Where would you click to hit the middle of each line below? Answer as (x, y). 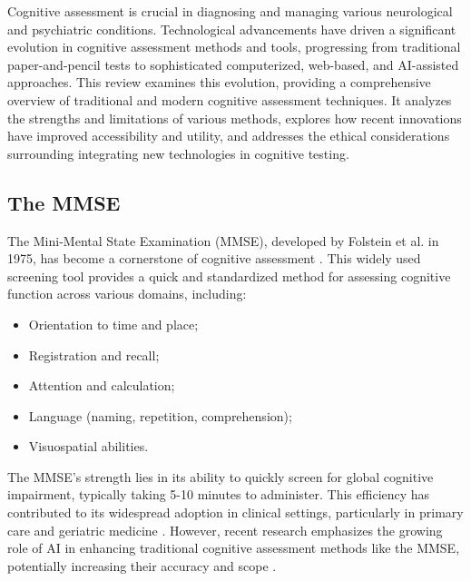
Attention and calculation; (102, 385)
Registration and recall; (94, 355)
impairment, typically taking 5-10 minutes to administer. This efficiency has (219, 494)
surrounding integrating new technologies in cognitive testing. (178, 153)
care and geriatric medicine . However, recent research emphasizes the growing (225, 530)
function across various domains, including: (127, 294)
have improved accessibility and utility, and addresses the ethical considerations (229, 136)
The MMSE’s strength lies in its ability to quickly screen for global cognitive (221, 476)
